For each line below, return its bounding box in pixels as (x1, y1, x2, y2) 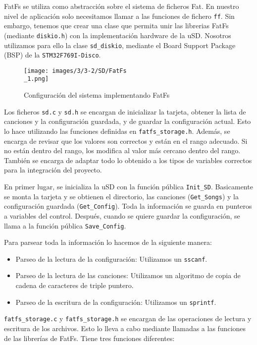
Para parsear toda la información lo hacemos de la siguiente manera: (4, 237, 212, 247)
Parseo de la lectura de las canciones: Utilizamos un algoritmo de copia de (15, 270, 241, 281)
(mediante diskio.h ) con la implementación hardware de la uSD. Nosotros (4, 30, 231, 40)
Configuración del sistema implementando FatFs (24, 90, 170, 100)
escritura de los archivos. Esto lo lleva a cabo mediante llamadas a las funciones (4, 323, 246, 333)
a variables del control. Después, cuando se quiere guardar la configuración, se (4, 210, 240, 221)
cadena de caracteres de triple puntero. (15, 280, 134, 290)
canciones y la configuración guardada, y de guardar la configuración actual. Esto (4, 116, 251, 126)
